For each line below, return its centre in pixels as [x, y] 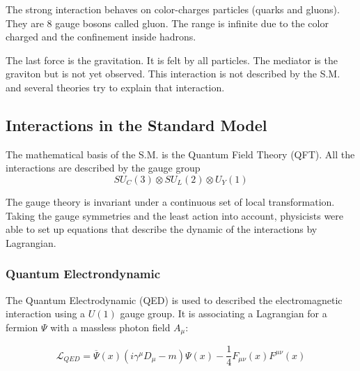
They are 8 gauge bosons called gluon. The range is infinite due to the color [167, 23]
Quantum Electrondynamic [83, 274]
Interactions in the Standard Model [136, 124]
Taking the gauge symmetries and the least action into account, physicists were [175, 215]
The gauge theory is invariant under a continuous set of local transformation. [170, 201]
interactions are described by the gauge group [103, 168]
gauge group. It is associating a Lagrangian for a [224, 313]
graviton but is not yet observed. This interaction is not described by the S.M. [173, 74]
